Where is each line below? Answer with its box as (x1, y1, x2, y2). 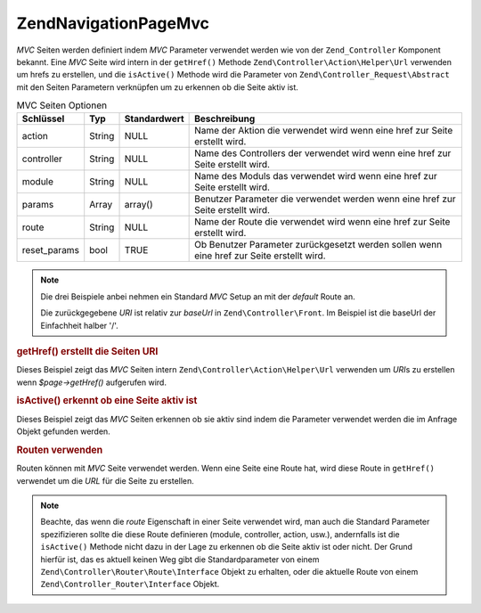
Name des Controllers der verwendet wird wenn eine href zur (194, 147, 452, 159)
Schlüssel (21, 112, 65, 125)
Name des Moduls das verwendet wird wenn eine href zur (194, 170, 437, 183)
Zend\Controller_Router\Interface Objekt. (40, 579, 220, 590)
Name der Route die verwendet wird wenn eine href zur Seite (194, 216, 451, 228)
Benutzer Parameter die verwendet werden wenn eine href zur (194, 192, 456, 205)
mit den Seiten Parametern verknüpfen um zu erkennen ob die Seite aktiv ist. (16, 81, 298, 93)
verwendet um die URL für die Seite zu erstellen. (16, 475, 195, 486)
